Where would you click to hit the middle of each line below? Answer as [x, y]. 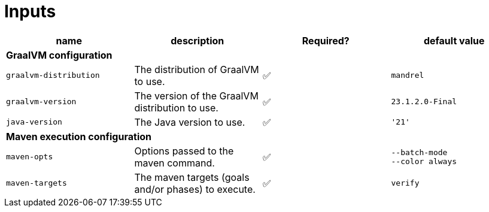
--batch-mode [419, 152]
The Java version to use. [190, 122]
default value [454, 40]
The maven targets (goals [192, 177]
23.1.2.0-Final [424, 102]
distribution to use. [176, 107]
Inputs [30, 11]
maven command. [174, 163]
